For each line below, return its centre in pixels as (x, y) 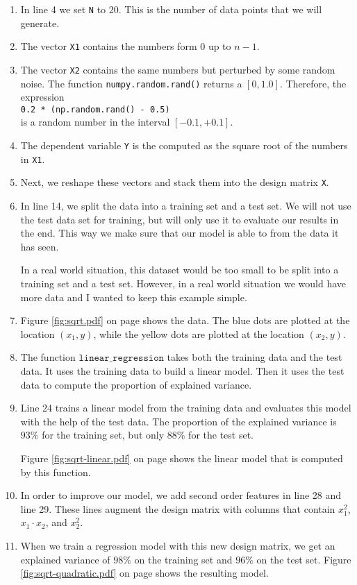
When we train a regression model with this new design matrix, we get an (178, 545)
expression (42, 97)
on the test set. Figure (304, 559)
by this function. (56, 472)
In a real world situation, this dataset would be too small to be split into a (180, 270)
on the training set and (183, 559)
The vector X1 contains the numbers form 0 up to (126, 46)
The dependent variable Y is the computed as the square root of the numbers (184, 145)
